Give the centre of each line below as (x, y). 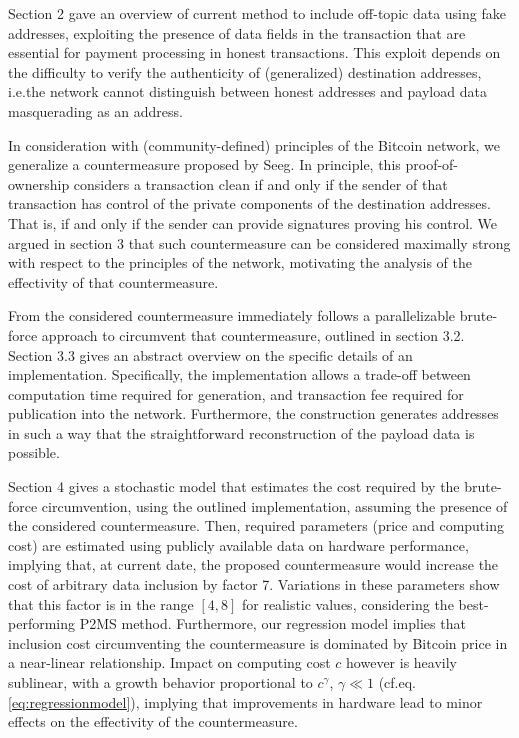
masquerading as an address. (95, 110)
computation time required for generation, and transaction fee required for (236, 393)
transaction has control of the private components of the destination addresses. (249, 203)
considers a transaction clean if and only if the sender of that (260, 183)
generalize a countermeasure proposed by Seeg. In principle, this (204, 164)
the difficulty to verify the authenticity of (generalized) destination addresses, (245, 71)
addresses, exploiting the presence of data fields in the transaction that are (237, 32)
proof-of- (432, 164)
